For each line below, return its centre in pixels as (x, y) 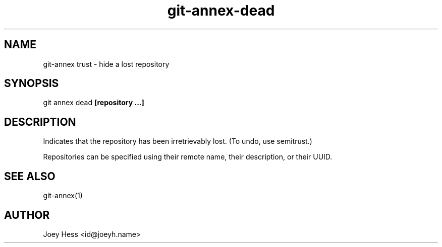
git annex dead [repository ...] (94, 103)
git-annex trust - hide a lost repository (106, 64)
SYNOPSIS (32, 84)
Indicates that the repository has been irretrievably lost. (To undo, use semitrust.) (178, 141)
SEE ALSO (30, 176)
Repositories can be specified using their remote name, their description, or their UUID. (188, 157)
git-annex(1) (63, 196)
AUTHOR (27, 215)
